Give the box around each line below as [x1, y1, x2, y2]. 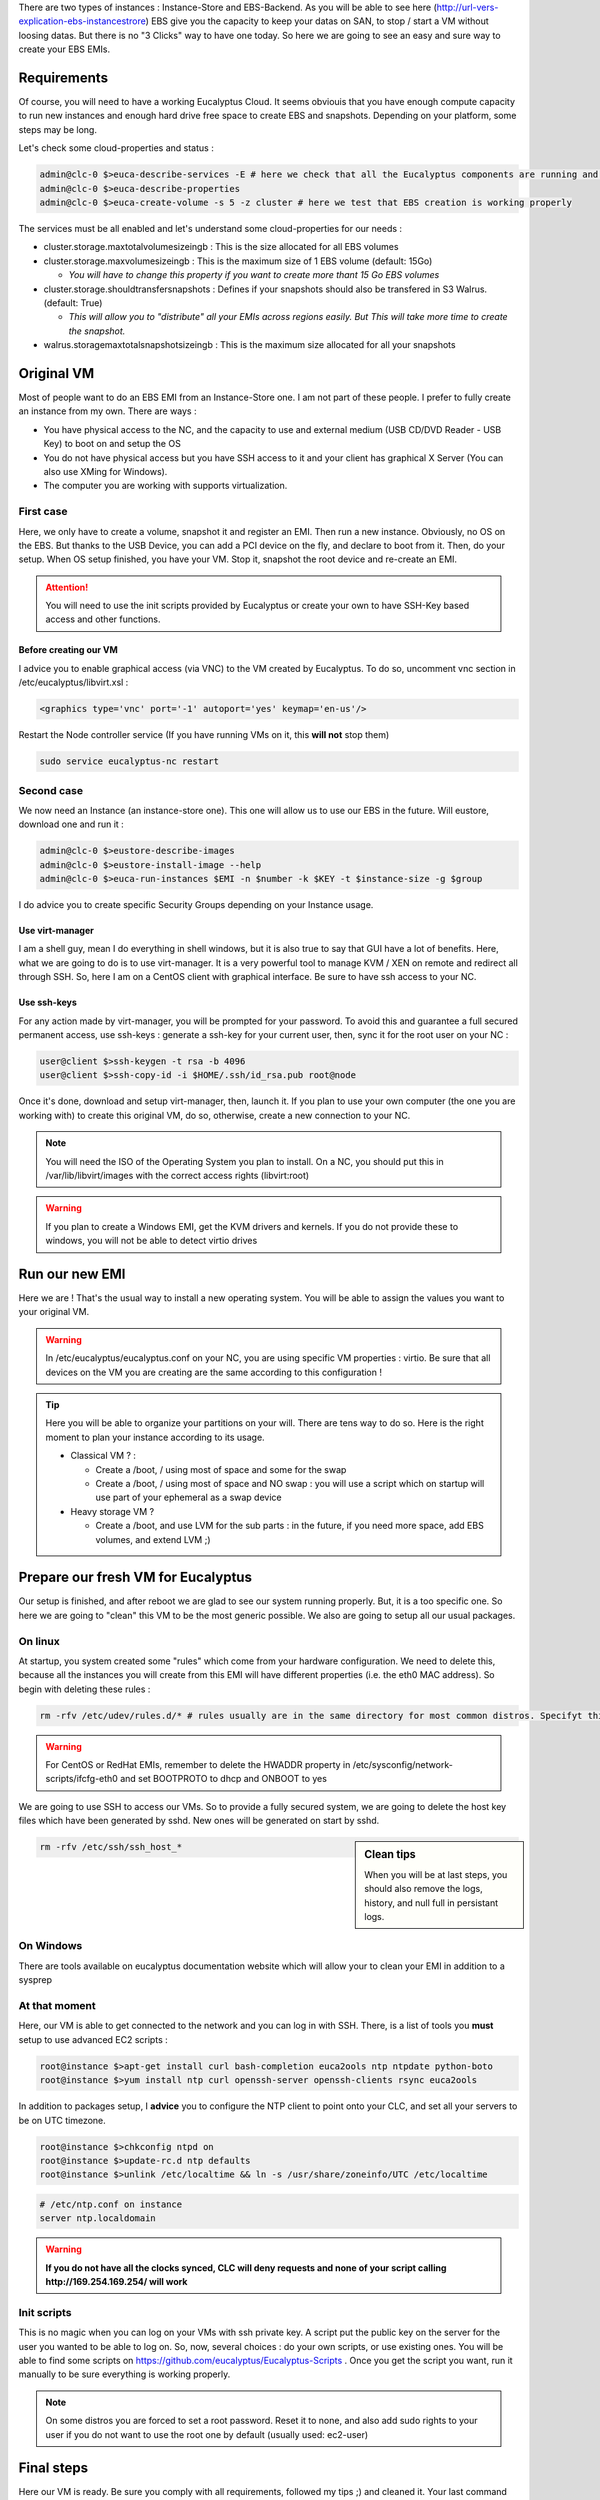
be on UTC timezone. [18, 2114, 107, 2126]
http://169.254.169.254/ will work [45, 2276, 188, 2288]
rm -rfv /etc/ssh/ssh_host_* [39, 1841, 183, 1853]
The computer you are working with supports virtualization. [43, 480, 288, 492]
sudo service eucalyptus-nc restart [39, 756, 220, 767]
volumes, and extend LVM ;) [95, 1533, 211, 1545]
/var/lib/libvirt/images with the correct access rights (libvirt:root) [45, 1169, 310, 1181]
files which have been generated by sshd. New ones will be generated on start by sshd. [18, 1815, 380, 1827]
